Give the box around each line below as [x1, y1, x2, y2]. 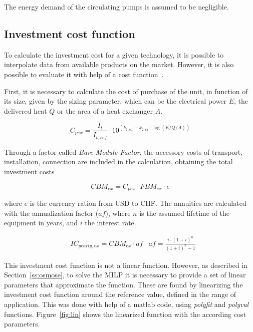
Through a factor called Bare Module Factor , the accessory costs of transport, [4, 146, 243, 157]
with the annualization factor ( [4, 207, 99, 218]
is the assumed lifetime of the [139, 207, 230, 218]
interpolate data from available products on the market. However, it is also [4, 59, 234, 70]
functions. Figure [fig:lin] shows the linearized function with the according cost [4, 308, 246, 319]
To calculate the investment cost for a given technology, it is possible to [4, 49, 224, 60]
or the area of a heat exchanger [57, 105, 153, 116]
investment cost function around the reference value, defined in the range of [4, 289, 236, 299]
